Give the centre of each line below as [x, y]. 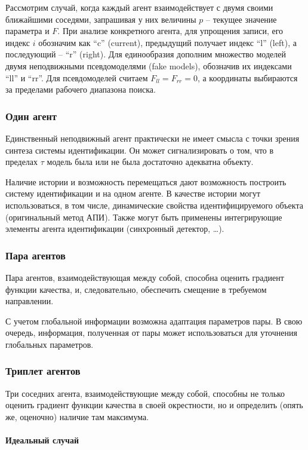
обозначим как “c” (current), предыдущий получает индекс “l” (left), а [167, 42]
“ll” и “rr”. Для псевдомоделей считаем [77, 77]
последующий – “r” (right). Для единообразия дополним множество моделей [146, 54]
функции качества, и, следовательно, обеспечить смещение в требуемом [136, 289]
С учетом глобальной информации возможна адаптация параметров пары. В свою [154, 321]
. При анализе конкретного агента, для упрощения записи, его [170, 31]
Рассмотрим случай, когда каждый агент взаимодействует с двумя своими [139, 7]
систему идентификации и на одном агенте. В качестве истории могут [133, 193]
